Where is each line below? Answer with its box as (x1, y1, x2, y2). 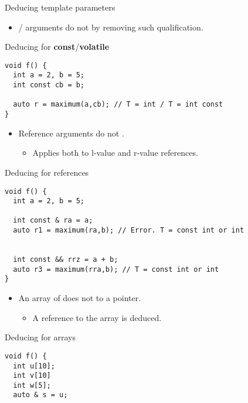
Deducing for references (5, 166, 89, 178)
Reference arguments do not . (18, 127, 124, 139)
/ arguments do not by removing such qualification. (18, 21, 203, 33)
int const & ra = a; (13, 216, 93, 225)
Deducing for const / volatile (5, 40, 110, 53)
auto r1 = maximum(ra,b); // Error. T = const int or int (13, 226, 244, 235)
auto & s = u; (13, 391, 68, 399)
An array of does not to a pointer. (18, 292, 141, 304)
